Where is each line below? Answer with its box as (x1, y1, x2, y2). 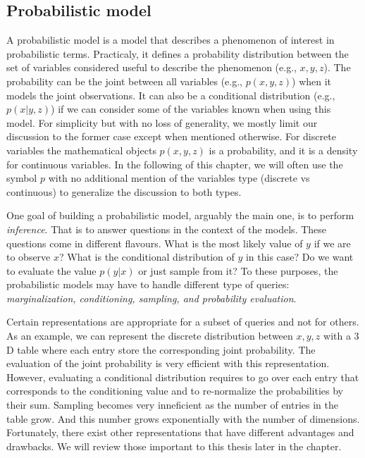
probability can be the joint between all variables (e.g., (6, 73, 243, 88)
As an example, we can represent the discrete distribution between (6, 328, 293, 343)
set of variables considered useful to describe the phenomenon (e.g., (6, 60, 297, 75)
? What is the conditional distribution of (59, 249, 235, 264)
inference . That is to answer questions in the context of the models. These (6, 221, 327, 236)
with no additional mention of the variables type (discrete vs (48, 171, 310, 185)
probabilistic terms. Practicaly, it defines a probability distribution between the (6, 46, 349, 61)
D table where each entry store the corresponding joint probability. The (6, 342, 316, 357)
